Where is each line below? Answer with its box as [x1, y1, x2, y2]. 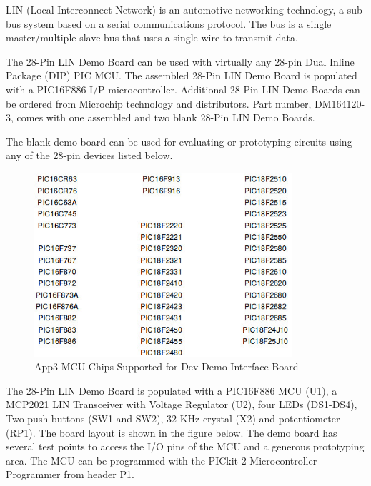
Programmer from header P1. [6, 467, 134, 482]
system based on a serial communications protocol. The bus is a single [24, 16, 332, 31]
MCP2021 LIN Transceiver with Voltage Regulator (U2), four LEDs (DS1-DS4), [6, 397, 357, 412]
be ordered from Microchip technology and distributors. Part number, [6, 96, 312, 111]
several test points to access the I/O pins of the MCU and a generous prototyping [6, 439, 365, 454]
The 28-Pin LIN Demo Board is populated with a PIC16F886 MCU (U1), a [6, 383, 337, 398]
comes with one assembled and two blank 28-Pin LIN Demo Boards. [16, 110, 315, 125]
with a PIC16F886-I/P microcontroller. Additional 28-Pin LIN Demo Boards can [6, 81, 360, 96]
